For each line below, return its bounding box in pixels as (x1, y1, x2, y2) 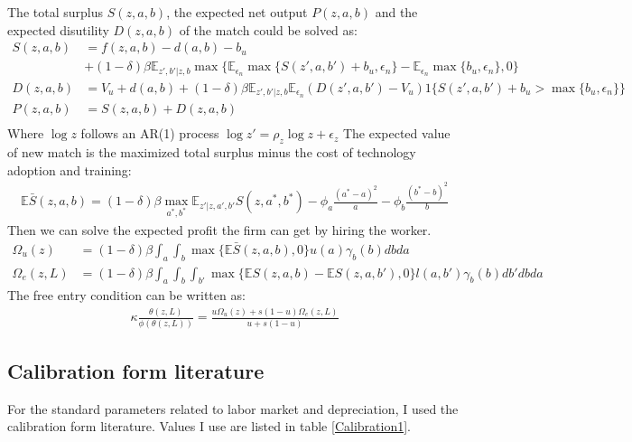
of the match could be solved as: (179, 20, 358, 39)
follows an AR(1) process (80, 124, 219, 143)
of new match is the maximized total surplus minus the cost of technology (7, 143, 416, 162)
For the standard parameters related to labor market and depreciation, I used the (7, 399, 459, 418)
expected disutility (7, 20, 109, 39)
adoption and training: (7, 160, 132, 179)
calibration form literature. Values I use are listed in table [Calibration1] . (7, 417, 411, 436)
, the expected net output (166, 3, 308, 21)
